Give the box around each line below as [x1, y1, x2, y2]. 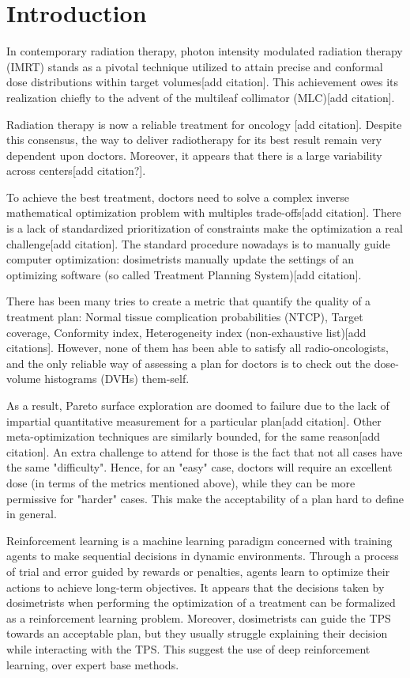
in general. [6, 506, 57, 522]
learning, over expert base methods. [6, 656, 179, 672]
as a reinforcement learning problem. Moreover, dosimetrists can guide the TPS [6, 609, 391, 626]
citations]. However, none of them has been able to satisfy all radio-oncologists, [6, 339, 389, 356]
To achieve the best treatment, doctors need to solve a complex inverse [6, 188, 349, 205]
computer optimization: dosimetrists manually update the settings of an [6, 251, 354, 267]
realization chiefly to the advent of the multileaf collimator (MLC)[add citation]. [6, 89, 395, 105]
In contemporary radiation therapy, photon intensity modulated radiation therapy [6, 43, 403, 59]
